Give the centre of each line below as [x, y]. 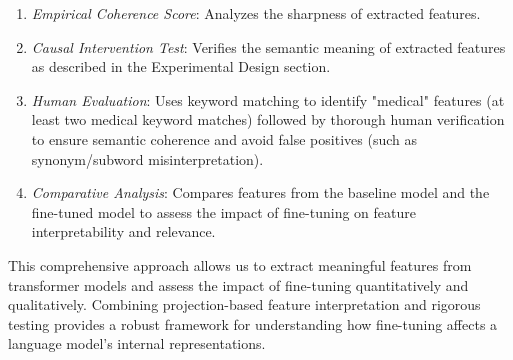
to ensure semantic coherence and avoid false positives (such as [224, 138]
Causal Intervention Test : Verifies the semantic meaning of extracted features [268, 46]
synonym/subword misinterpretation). [147, 158]
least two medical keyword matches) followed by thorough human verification [268, 119]
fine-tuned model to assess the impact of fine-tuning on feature [223, 211]
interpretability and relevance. [123, 231]
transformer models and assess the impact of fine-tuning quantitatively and [238, 284]
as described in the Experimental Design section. [181, 66]
